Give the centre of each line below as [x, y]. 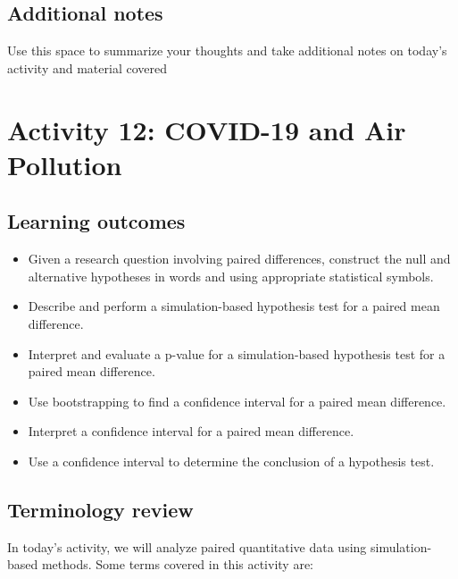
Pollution [65, 164]
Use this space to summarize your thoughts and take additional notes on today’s [227, 50]
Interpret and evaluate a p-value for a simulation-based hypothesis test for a [237, 353]
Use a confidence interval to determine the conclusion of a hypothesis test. [231, 461]
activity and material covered [87, 67]
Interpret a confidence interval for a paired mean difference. [191, 431]
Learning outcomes [96, 221]
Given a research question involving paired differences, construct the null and [239, 259]
